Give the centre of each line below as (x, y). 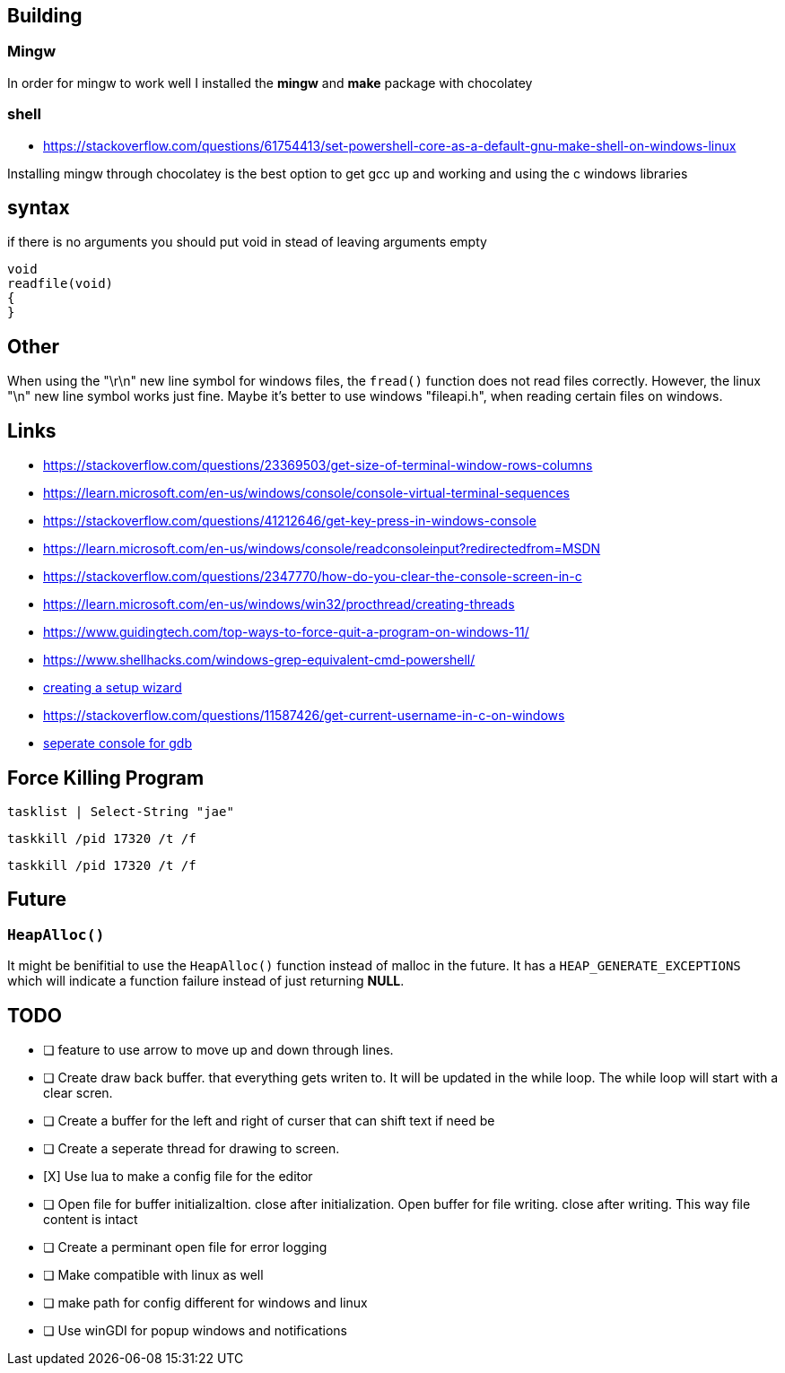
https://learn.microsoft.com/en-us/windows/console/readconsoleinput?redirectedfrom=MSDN (322, 549)
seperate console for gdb (118, 743)
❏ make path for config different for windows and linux (205, 1302)
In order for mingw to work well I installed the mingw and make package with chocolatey (270, 83)
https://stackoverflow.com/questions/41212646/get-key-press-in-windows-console (290, 521)
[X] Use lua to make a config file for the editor (178, 1176)
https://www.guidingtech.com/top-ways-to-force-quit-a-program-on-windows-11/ (286, 632)
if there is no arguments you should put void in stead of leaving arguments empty (247, 242)
